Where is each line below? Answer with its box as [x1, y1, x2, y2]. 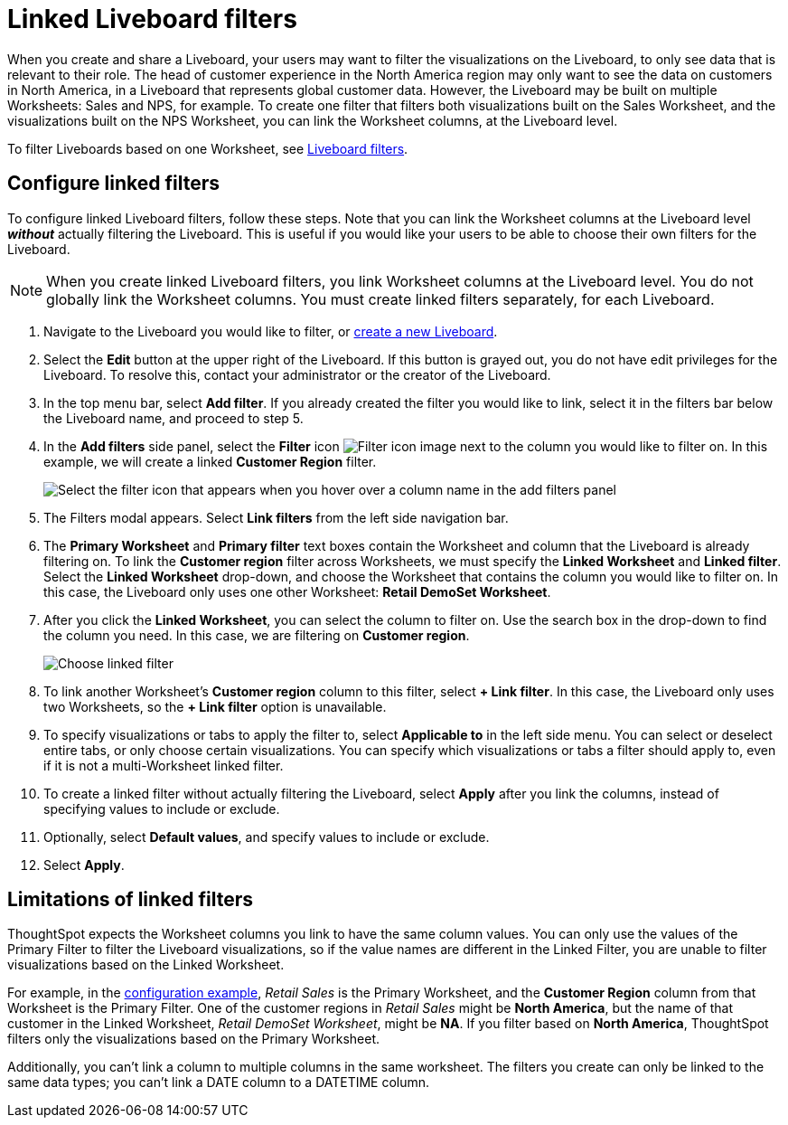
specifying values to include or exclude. [43, 800, 280, 817]
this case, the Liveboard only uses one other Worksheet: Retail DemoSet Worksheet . [43, 583, 551, 600]
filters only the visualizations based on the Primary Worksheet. [7, 1031, 380, 1047]
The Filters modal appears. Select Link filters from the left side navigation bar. [43, 509, 509, 525]
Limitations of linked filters [7, 888, 254, 912]
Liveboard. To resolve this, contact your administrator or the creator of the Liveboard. [43, 366, 551, 383]
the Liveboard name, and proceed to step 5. [43, 410, 304, 426]
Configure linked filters [7, 172, 220, 195]
